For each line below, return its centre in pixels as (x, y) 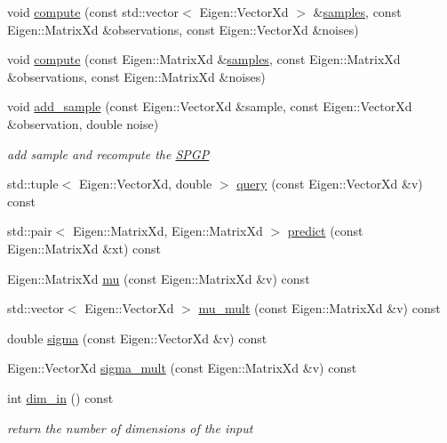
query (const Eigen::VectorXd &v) (330, 184)
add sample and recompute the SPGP (108, 153)
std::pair (30, 231)
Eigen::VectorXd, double (145, 184)
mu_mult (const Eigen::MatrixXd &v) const (319, 308)
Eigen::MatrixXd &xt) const (84, 248)
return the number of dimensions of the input (130, 427)
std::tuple (33, 184)
